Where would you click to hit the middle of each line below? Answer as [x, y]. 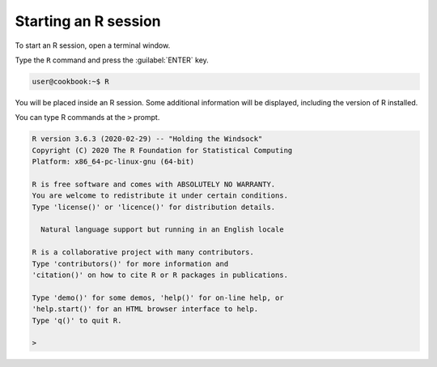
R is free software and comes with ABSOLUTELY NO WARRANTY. [154, 184]
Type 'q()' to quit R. [77, 320]
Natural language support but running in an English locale [162, 230]
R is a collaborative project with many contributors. [143, 252]
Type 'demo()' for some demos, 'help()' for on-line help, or [158, 297]
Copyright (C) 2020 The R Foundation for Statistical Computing [162, 150]
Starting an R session [88, 21]
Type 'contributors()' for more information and [130, 264]
